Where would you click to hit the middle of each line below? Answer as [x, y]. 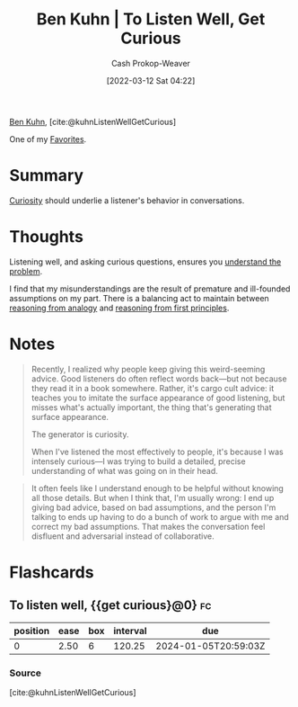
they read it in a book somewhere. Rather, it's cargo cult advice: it [153, 388]
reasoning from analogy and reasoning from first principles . [119, 308]
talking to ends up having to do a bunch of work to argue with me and [160, 516]
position [32, 631]
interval [130, 631]
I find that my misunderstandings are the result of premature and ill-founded [150, 289]
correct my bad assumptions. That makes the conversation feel [148, 526]
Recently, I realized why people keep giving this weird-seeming [148, 369]
